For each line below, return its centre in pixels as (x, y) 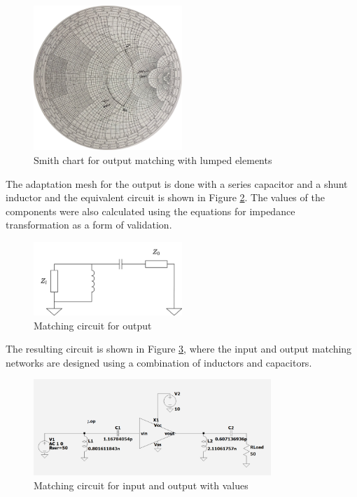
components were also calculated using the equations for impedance (150, 211)
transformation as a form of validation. (89, 225)
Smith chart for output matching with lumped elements (153, 160)
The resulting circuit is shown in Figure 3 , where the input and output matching (179, 349)
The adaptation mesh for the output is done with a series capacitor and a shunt (177, 183)
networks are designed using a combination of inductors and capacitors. (159, 362)
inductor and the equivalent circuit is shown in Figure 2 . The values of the (165, 197)
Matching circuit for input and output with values (141, 485)
